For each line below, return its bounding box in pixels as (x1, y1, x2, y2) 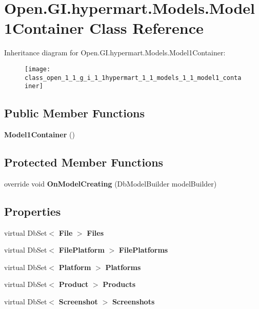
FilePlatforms (118, 244, 168, 255)
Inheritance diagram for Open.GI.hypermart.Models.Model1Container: (4, 47, 226, 58)
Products (103, 279, 136, 290)
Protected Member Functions (4, 154, 164, 170)
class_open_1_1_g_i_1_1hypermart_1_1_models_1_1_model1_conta (25, 74, 242, 81)
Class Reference (89, 17, 204, 38)
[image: (25, 65, 51, 73)
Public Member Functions (4, 105, 145, 121)
